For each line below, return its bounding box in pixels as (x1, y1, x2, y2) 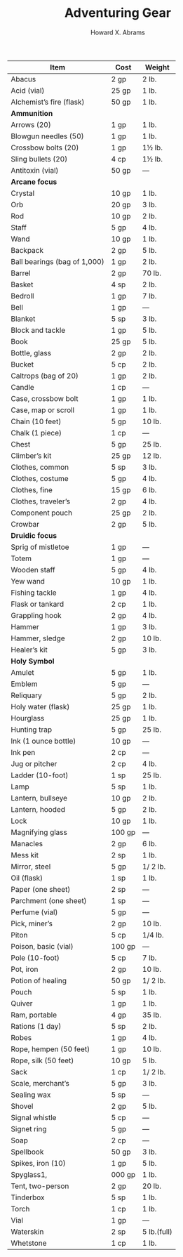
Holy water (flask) (11, 702, 70, 711)
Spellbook (11, 1147, 44, 1157)
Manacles (11, 838, 43, 848)
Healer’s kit (11, 645, 48, 654)
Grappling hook (11, 610, 62, 620)
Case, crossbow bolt (11, 393, 79, 403)
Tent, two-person (11, 1181, 69, 1191)
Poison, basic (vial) (11, 941, 74, 951)
